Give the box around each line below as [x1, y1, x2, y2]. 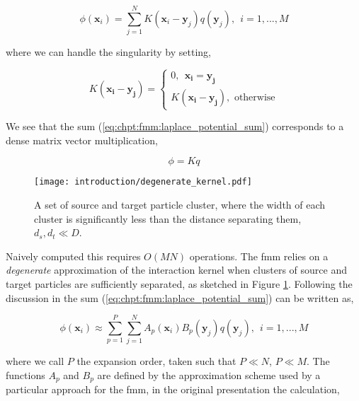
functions [6, 367, 45, 382]
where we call [6, 354, 64, 368]
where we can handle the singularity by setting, [6, 45, 211, 59]
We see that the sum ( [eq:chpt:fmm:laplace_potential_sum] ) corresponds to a [6, 119, 344, 134]
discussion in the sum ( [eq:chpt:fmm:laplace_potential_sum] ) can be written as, [6, 290, 354, 305]
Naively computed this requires [6, 248, 141, 263]
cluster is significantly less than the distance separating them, [34, 211, 302, 226]
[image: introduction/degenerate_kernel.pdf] [34, 177, 252, 187]
